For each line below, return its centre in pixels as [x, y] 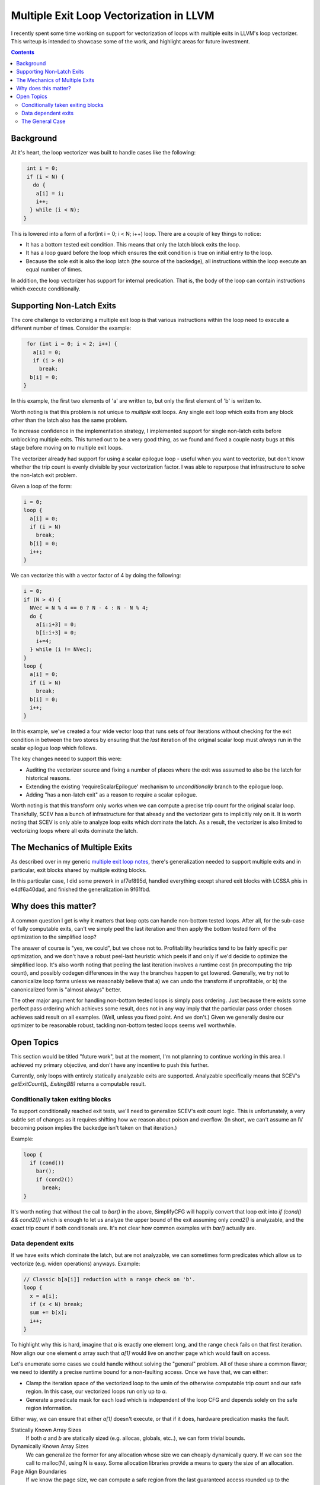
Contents [23, 52]
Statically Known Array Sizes [46, 1430]
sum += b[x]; [49, 1312]
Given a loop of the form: [41, 486]
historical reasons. [48, 778]
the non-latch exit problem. [44, 475]
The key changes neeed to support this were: [66, 759]
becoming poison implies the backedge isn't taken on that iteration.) [94, 1128]
